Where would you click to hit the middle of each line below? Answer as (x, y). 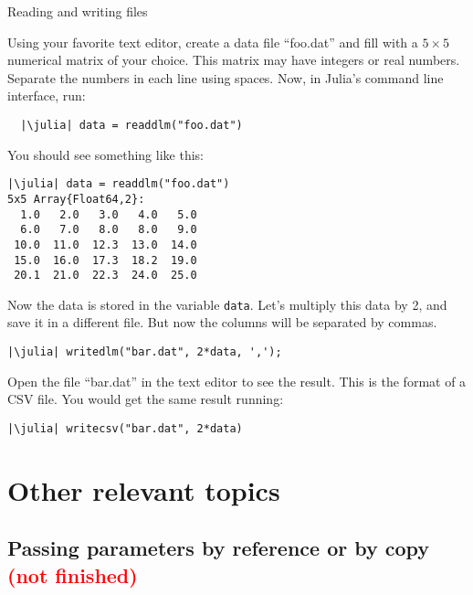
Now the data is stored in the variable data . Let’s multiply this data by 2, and (227, 304)
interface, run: (47, 96)
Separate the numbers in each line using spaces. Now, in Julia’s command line (226, 77)
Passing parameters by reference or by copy (219, 548)
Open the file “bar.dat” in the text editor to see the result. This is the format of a (237, 381)
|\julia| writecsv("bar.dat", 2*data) (125, 428)
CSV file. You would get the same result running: (146, 399)
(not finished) (73, 574)
